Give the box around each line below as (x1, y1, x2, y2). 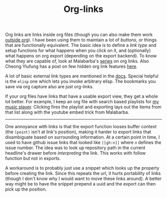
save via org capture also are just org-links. (5, 84, 94, 90)
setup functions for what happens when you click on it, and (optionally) (5, 47, 151, 53)
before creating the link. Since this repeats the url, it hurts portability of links (5, 171, 161, 177)
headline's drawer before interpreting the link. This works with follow (5, 150, 146, 156)
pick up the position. (5, 186, 47, 193)
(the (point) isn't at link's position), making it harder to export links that (5, 129, 152, 135)
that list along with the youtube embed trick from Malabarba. (5, 109, 129, 115)
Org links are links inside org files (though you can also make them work (5, 31, 153, 38)
